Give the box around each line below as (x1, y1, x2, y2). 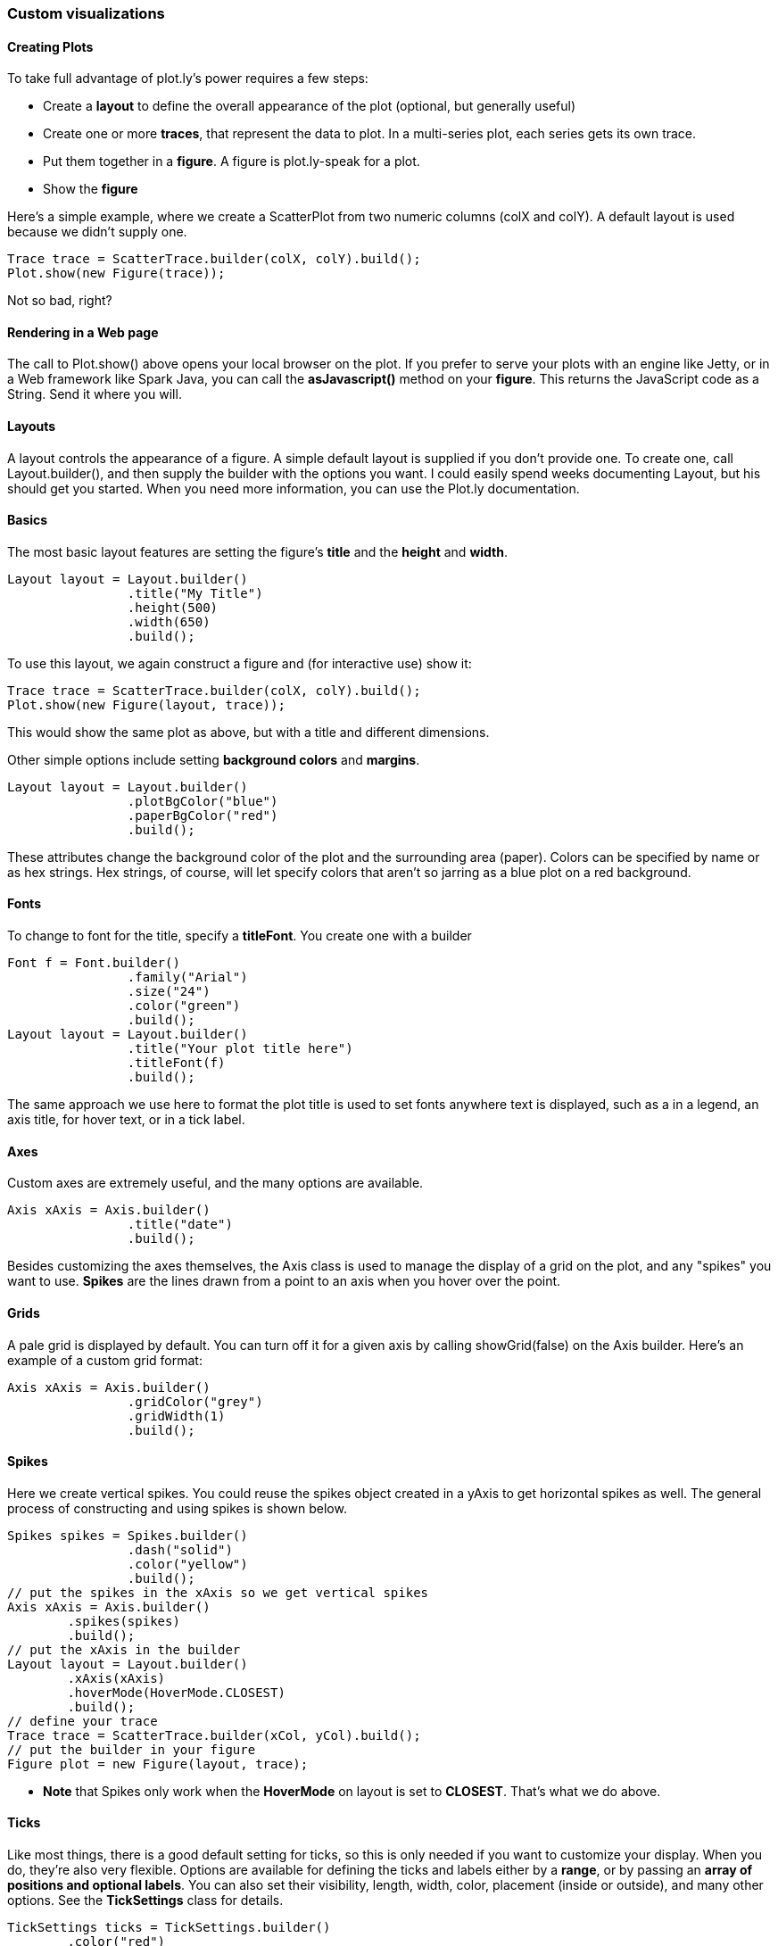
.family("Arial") (127, 970, 248, 985)
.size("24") (127, 984, 211, 999)
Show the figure (43, 181, 138, 197)
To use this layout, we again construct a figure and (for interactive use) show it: (7, 655, 472, 671)
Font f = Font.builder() (7, 956, 180, 971)
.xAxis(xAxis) (67, 1670, 166, 1685)
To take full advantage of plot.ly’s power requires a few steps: (7, 70, 368, 87)
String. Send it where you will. (7, 386, 182, 402)
